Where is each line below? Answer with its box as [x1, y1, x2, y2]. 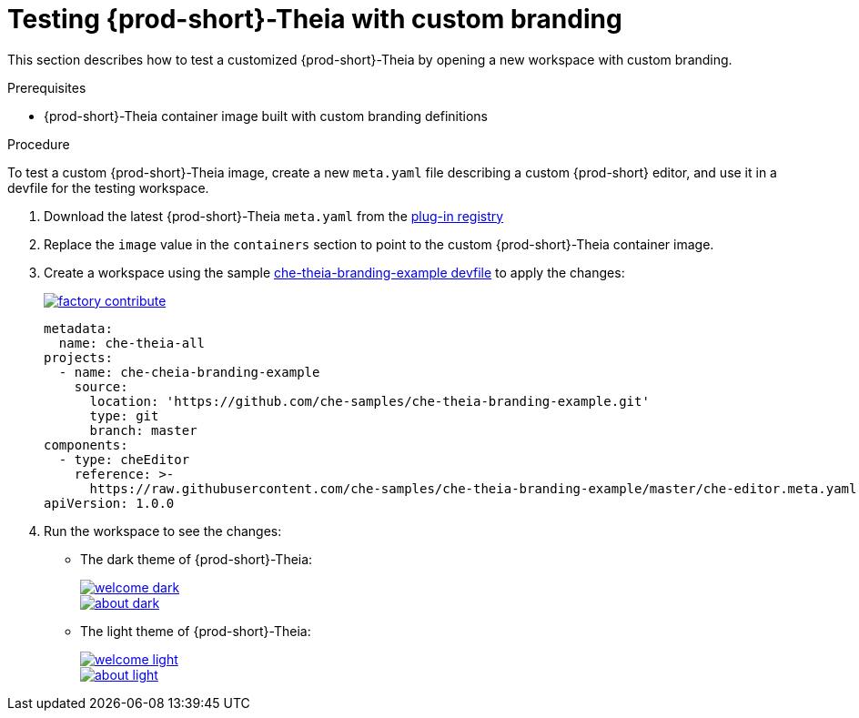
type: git [89, 408, 159, 423]
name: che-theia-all [58, 335, 206, 350]
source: [74, 379, 128, 394]
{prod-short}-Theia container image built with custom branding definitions [44, 107, 488, 124]
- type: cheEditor [58, 451, 190, 467]
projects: [44, 349, 113, 365]
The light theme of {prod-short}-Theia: [80, 622, 311, 639]
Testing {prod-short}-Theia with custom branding [7, 4, 622, 35]
